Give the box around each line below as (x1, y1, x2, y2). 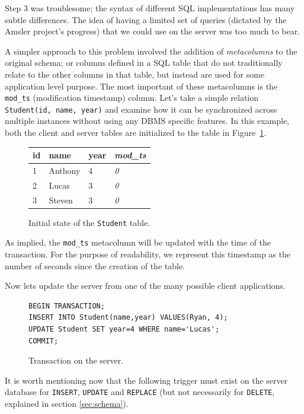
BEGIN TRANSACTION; (28, 301, 105, 310)
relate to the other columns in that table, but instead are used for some (5, 68, 264, 80)
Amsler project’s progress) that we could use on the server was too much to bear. (5, 25, 300, 37)
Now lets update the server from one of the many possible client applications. (5, 279, 286, 292)
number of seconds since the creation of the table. (5, 259, 185, 272)
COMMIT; (28, 336, 59, 345)
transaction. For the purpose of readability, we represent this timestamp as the (5, 248, 290, 260)
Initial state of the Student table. (28, 216, 150, 228)
